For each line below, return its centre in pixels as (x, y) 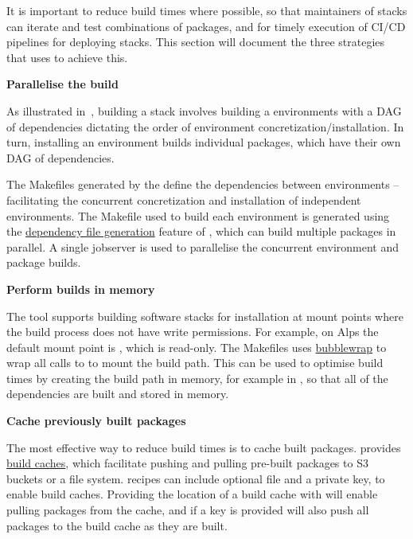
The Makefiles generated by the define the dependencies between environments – (203, 184)
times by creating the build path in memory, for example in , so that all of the (197, 378)
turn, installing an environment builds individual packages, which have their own (204, 142)
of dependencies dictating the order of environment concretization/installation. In (205, 126)
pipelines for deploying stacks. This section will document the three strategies (196, 42)
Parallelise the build (62, 84)
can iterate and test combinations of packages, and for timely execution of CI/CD (206, 26)
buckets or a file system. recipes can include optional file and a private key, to (196, 478)
